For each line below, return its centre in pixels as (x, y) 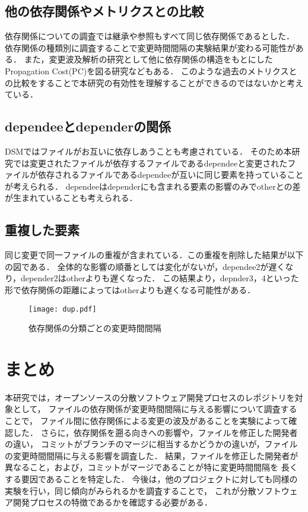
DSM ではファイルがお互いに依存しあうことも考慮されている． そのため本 (148, 151)
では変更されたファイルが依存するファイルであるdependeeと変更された (150, 163)
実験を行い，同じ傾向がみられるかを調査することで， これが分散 (131, 490)
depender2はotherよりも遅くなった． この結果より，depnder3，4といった (160, 278)
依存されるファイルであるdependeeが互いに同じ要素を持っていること (171, 175)
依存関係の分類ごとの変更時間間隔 (95, 328)
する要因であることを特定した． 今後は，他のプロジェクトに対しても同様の (151, 479)
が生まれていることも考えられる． (71, 198)
